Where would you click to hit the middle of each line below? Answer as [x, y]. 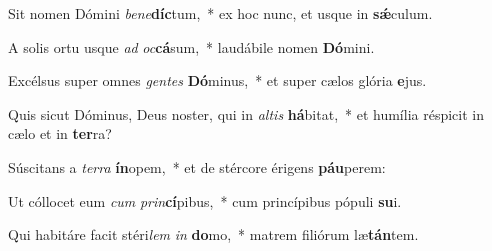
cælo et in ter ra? [60, 133]
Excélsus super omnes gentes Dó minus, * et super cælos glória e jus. [217, 80]
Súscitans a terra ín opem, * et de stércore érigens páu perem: [197, 166]
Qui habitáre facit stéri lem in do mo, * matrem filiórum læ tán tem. [213, 234]
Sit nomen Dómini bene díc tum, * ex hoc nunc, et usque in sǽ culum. [220, 13]
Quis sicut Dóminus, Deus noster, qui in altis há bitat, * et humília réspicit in [246, 113]
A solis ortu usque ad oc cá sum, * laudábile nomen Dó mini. [191, 46]
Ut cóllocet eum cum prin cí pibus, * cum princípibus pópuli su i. [205, 200]
